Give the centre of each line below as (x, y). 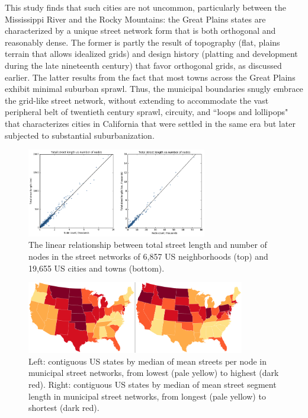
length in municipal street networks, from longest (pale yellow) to (147, 396)
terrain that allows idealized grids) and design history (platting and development (151, 54)
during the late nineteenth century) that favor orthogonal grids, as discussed (143, 65)
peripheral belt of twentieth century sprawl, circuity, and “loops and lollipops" (147, 112)
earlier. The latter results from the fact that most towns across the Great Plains (150, 77)
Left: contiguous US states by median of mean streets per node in (147, 361)
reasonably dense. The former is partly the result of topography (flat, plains (142, 42)
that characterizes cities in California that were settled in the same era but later (150, 123)
